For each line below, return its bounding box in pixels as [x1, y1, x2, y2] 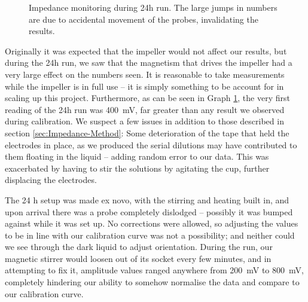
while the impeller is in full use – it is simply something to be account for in [5, 80, 284, 92]
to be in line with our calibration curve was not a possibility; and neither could [5, 228, 295, 241]
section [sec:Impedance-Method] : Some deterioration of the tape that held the [5, 126, 289, 139]
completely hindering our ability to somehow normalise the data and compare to [5, 276, 300, 288]
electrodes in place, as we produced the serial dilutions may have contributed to [5, 138, 297, 151]
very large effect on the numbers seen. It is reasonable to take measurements [5, 68, 285, 80]
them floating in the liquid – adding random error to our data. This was [5, 150, 269, 163]
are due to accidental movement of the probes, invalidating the [29, 13, 258, 25]
